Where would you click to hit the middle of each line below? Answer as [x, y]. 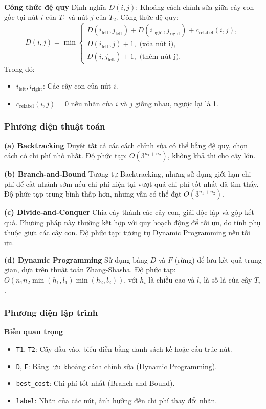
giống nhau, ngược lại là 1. [176, 103]
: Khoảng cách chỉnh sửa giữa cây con [195, 7]
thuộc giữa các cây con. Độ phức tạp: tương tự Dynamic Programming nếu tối [127, 232]
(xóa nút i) [157, 44]
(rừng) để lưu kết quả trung [218, 259]
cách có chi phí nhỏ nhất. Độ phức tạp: [66, 155]
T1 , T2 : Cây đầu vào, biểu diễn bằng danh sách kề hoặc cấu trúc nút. [124, 348]
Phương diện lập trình [51, 313]
